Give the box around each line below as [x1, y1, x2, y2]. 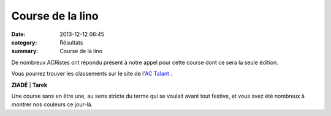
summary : [11, 48, 39, 55]
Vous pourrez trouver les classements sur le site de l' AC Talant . [11, 70, 173, 78]
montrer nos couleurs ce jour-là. [11, 101, 93, 108]
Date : [11, 31, 26, 38]
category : [11, 38, 37, 46]
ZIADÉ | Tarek [11, 81, 48, 89]
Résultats [59, 38, 83, 46]
